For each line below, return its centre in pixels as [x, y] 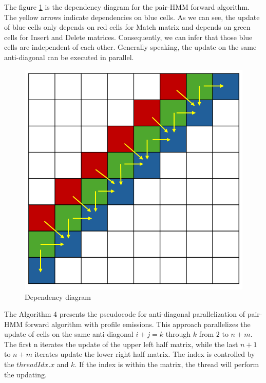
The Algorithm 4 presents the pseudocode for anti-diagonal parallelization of [125, 314]
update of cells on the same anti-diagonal [69, 334]
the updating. [25, 374]
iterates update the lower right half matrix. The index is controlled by [145, 354]
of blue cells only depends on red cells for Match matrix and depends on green [127, 27]
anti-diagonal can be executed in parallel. [69, 57]
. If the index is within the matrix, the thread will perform [167, 364]
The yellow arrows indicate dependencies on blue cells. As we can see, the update [132, 17]
